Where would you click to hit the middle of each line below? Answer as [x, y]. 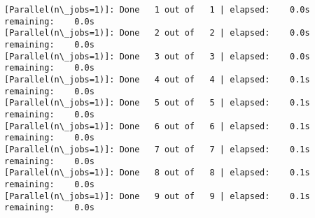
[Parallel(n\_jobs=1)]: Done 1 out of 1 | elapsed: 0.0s [157, 10]
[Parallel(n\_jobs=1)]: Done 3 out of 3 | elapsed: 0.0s [157, 56]
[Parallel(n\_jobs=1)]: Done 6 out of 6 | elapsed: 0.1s [157, 126]
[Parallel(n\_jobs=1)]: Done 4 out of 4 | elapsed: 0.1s [157, 79]
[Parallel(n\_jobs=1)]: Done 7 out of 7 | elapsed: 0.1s [157, 149]
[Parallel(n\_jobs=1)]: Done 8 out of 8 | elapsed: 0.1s [157, 173]
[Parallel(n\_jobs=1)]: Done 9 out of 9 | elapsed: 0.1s [157, 196]
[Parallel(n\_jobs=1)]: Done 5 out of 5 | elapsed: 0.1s [157, 103]
